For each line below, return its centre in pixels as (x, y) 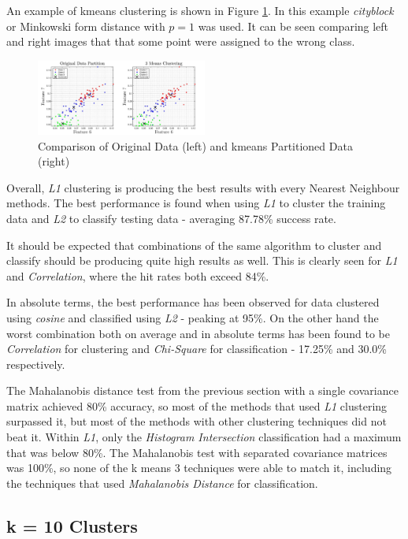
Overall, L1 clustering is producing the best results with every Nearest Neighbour (203, 187)
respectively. (36, 364)
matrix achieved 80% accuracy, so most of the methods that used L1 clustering (197, 405)
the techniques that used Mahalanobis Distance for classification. (162, 483)
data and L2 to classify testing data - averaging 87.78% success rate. (171, 218)
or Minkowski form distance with (86, 26)
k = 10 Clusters (72, 525)
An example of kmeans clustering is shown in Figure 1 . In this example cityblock (200, 10)
